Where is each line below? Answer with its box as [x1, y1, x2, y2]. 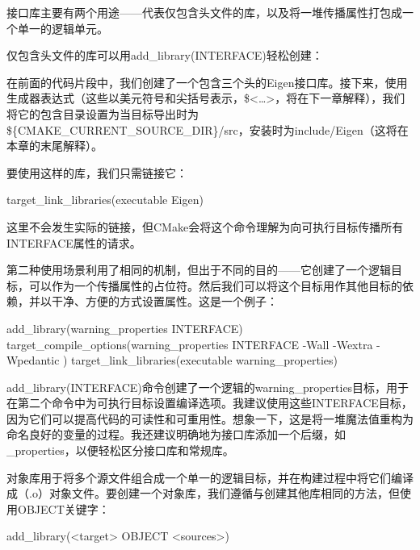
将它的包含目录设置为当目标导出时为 [6, 105, 199, 122]
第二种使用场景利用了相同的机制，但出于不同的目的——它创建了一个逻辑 [6, 261, 391, 278]
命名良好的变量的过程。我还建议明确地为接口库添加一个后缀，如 [6, 426, 346, 443]
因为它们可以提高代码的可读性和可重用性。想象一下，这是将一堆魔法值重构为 [6, 410, 414, 427]
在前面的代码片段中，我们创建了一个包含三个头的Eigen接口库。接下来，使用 [6, 73, 408, 90]
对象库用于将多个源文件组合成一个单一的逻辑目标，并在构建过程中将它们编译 [6, 469, 414, 485]
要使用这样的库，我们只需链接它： [6, 164, 187, 181]
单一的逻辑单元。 [17, 19, 108, 36]
